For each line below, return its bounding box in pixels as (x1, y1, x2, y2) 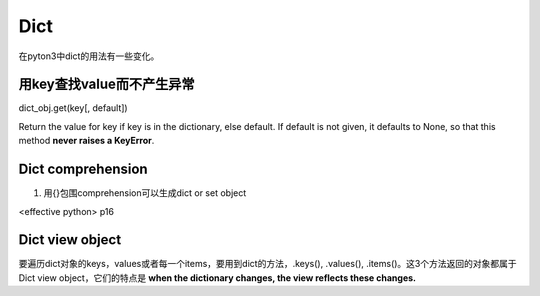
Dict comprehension (18, 161, 149, 178)
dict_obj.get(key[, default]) (18, 102, 129, 114)
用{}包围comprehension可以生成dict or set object (43, 187, 247, 199)
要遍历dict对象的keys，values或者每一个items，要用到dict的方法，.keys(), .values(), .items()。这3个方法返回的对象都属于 (18, 258, 517, 270)
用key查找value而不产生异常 (18, 76, 195, 93)
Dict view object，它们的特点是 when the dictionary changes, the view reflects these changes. (18, 271, 417, 284)
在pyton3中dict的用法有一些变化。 (18, 50, 160, 62)
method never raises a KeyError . (18, 135, 155, 147)
